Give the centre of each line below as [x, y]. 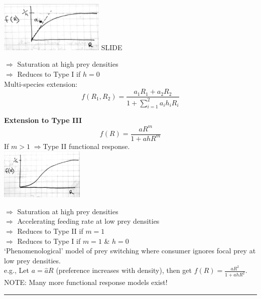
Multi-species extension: [41, 84]
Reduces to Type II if [50, 231]
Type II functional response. [86, 146]
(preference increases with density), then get [124, 270]
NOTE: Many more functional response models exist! [86, 282]
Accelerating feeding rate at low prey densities [88, 221]
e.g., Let [17, 270]
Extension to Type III [43, 120]
